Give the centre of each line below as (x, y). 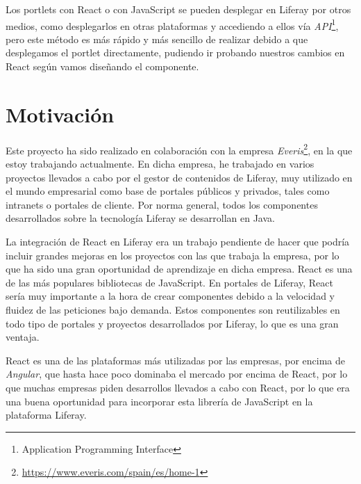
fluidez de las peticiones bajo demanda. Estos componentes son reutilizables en (173, 309)
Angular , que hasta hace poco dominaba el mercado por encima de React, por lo (177, 374)
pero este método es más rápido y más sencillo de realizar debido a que (157, 39)
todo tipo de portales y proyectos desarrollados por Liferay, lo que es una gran (172, 323)
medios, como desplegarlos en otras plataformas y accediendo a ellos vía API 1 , (172, 24)
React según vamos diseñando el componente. (102, 66)
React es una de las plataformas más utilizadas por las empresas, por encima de (175, 360)
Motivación (60, 114)
